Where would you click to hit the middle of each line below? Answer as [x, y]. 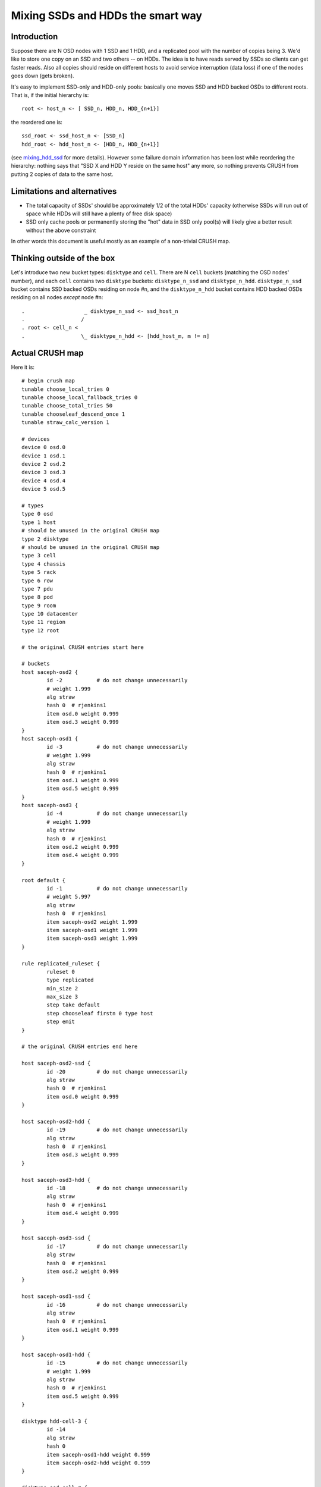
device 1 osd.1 [44, 456]
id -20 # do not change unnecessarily [117, 1072]
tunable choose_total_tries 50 [67, 406]
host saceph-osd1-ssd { [56, 1296]
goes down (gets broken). [43, 76]
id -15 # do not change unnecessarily [117, 1363]
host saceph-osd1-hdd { [56, 1354]
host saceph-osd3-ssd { [56, 1238]
